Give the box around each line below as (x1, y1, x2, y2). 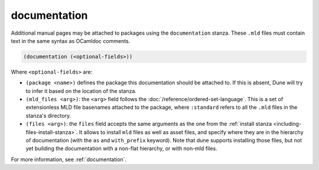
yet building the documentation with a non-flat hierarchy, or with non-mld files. (25, 145, 218, 152)
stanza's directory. (25, 112, 71, 119)
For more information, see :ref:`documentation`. (11, 156, 127, 163)
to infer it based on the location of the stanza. (25, 87, 137, 94)
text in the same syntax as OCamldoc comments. (11, 37, 131, 44)
